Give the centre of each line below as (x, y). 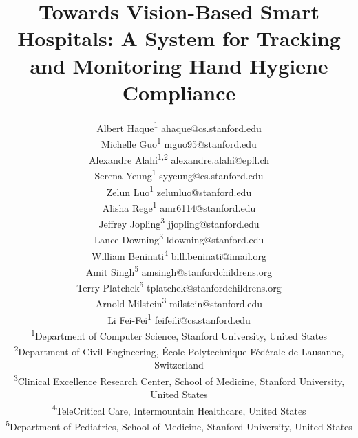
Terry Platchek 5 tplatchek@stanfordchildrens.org (179, 286)
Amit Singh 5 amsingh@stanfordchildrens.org (179, 270)
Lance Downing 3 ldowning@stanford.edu (179, 239)
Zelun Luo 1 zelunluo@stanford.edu (179, 190)
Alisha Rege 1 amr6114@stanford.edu (179, 206)
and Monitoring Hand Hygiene (179, 65)
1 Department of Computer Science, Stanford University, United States (179, 334)
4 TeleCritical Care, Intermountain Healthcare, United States (179, 409)
